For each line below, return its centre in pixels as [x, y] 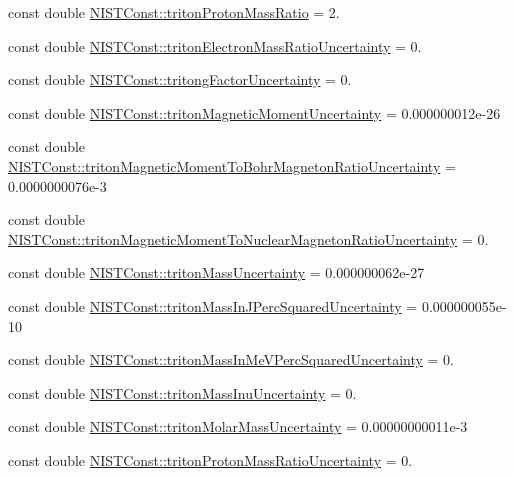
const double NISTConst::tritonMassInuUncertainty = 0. [182, 392]
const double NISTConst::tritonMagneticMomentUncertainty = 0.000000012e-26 [254, 112]
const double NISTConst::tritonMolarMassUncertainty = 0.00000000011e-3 [238, 426]
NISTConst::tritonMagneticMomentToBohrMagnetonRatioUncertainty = [232, 165]
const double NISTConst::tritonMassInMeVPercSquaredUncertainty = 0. [231, 359]
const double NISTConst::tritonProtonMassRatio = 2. [174, 12]
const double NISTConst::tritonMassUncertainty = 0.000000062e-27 [216, 272]
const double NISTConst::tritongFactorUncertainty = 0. [180, 79]
